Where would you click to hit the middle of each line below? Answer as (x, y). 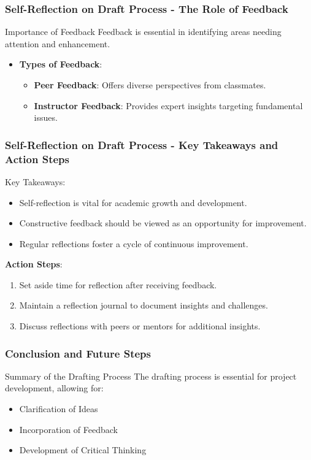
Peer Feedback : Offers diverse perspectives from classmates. (150, 85)
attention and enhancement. (58, 43)
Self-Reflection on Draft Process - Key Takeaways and (142, 144)
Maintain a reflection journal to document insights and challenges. (144, 305)
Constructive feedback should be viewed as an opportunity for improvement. (163, 223)
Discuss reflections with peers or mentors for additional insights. (140, 326)
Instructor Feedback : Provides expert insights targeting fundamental (168, 105)
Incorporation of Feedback (68, 429)
